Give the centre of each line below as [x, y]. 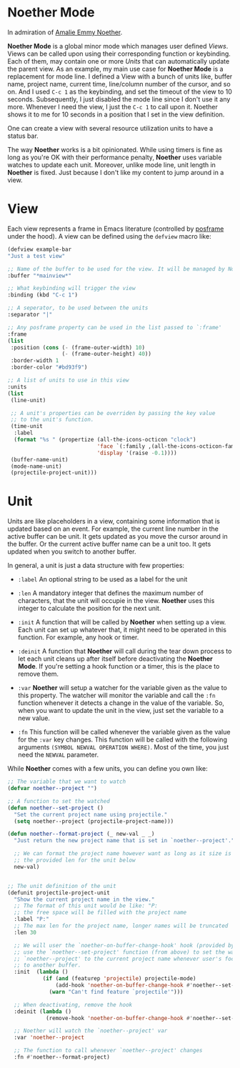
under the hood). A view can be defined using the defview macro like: [110, 236]
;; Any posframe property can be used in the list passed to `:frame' [115, 327]
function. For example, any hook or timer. [78, 637]
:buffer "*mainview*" [40, 276]
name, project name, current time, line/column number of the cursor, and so [119, 84]
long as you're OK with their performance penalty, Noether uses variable [115, 157]
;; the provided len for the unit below [75, 860]
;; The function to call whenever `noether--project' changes [108, 1051]
